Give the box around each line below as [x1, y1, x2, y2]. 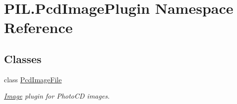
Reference [4, 17, 73, 37]
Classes [4, 51, 42, 66]
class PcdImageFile [4, 74, 62, 84]
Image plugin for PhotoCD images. [4, 91, 110, 101]
